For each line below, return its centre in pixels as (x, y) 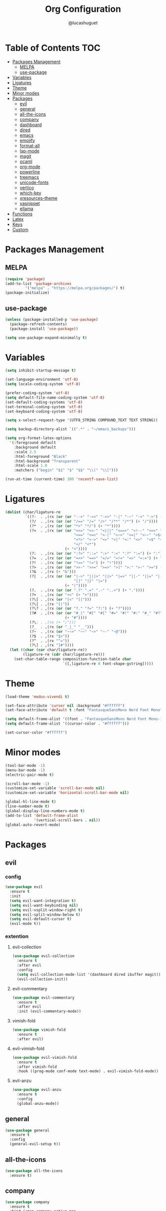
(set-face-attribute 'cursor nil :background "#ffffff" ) (65, 706)
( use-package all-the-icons (34, 1171)
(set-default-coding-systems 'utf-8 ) (44, 402)
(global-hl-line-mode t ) (31, 802)
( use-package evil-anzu (37, 1090)
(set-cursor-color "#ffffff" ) (36, 733)
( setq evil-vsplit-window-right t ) (46, 910)
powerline (30, 172)
